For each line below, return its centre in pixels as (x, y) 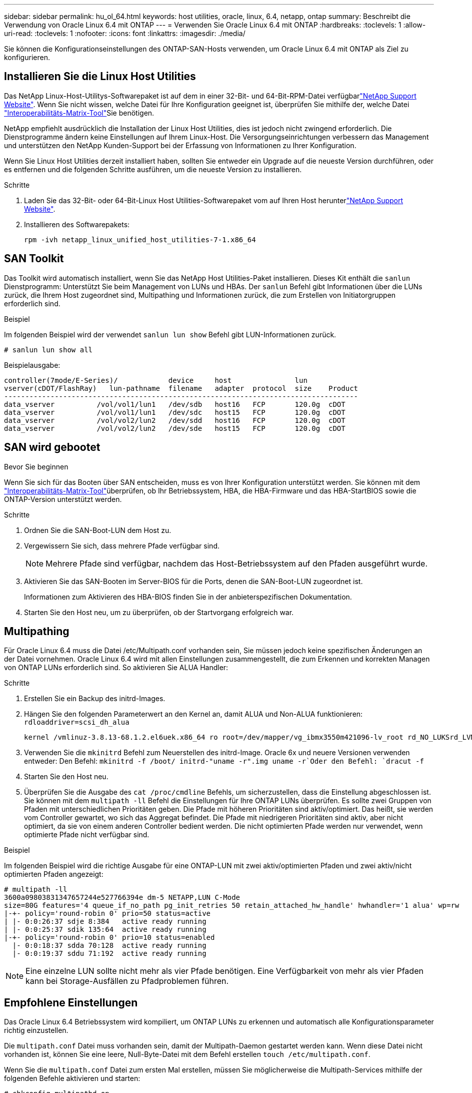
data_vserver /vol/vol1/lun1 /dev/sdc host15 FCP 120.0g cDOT (175, 412)
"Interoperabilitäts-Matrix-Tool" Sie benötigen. (79, 113)
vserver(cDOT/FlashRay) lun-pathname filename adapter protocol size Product (181, 388)
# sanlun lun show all (48, 350)
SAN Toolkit (34, 259)
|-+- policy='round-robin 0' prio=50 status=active (107, 914)
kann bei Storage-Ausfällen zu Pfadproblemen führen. (127, 981)
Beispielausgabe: (32, 365)
